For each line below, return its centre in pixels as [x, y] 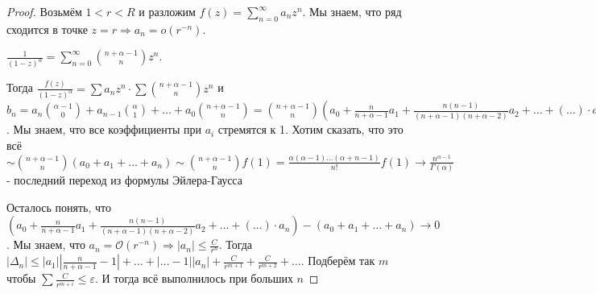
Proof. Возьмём [44, 11]
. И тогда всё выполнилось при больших [194, 278]
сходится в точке [47, 29]
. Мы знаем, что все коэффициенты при [104, 129]
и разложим [167, 11]
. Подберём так [338, 261]
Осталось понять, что [59, 207]
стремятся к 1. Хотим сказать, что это [310, 129]
